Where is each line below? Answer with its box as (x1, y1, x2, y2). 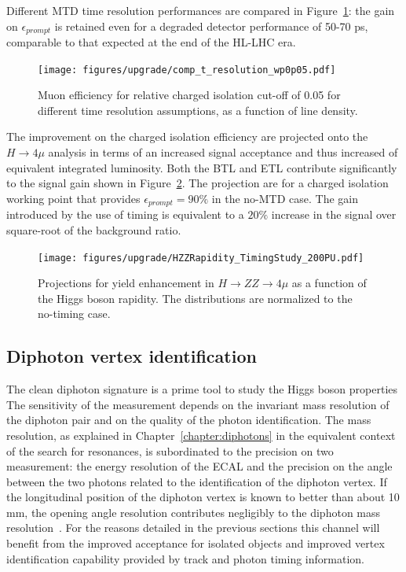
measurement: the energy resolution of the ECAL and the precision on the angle (6, 458, 393, 474)
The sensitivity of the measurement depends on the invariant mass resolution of (6, 396, 390, 412)
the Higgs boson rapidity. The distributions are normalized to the (38, 290, 353, 306)
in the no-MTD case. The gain (211, 190, 359, 206)
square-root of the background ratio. (6, 221, 181, 238)
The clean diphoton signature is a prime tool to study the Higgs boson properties (6, 381, 398, 397)
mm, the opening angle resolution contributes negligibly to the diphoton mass (6, 504, 381, 520)
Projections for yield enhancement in (38, 275, 214, 291)
